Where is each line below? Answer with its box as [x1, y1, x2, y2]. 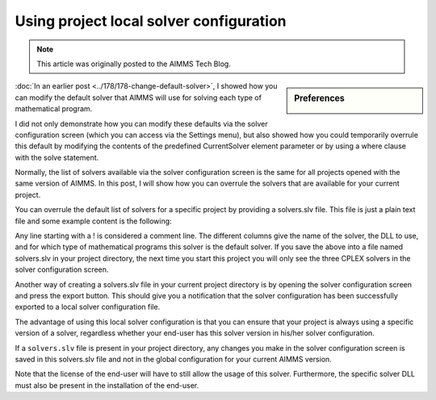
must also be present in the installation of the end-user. [15, 380, 199, 390]
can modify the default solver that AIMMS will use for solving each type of [15, 93, 262, 102]
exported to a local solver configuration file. [15, 302, 161, 312]
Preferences [294, 93, 345, 104]
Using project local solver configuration [15, 12, 287, 30]
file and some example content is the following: [15, 216, 173, 226]
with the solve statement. [15, 152, 99, 162]
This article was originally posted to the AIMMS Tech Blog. [36, 59, 232, 69]
